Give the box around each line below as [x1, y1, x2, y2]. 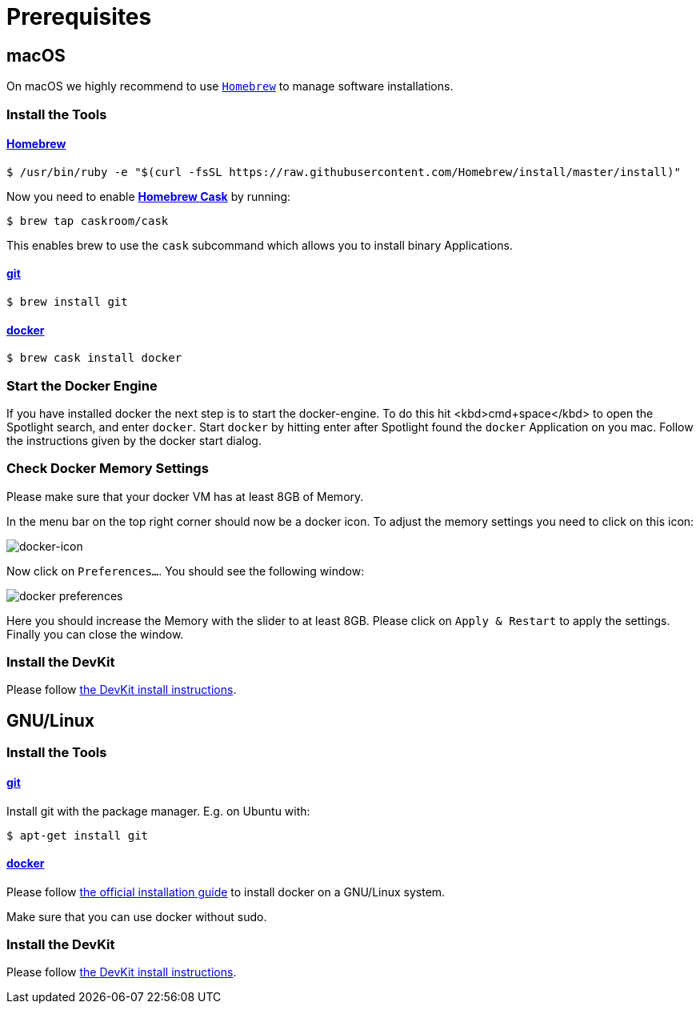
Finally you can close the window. [6, 627, 184, 641]
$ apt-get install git [6, 828, 149, 842]
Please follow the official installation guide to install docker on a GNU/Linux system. [6, 884, 446, 899]
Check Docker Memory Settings [6, 460, 209, 477]
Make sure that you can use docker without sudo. [6, 909, 267, 924]
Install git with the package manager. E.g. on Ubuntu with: [6, 804, 310, 818]
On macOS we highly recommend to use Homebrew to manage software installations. [6, 79, 454, 94]
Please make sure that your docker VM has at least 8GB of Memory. [6, 489, 364, 503]
